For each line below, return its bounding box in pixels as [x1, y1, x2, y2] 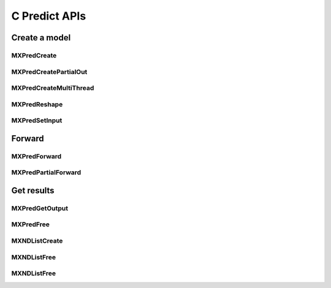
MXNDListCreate [11, 237, 63, 245]
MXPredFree [11, 220, 50, 229]
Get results [11, 185, 55, 196]
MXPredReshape [11, 100, 63, 108]
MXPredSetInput [11, 116, 63, 125]
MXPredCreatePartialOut [11, 67, 88, 76]
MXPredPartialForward [11, 168, 82, 177]
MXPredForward [11, 152, 62, 160]
